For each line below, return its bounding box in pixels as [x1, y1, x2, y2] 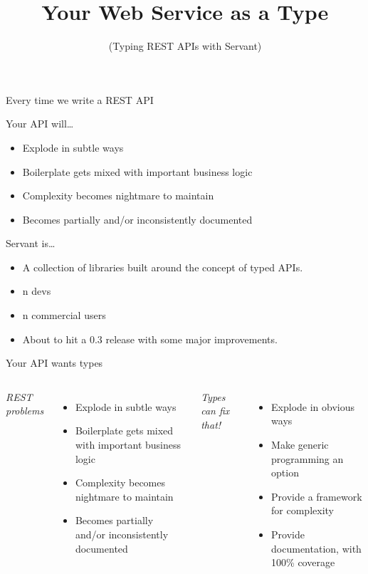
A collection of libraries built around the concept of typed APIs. [22, 259, 303, 274]
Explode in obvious [271, 399, 355, 414]
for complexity [271, 503, 334, 518]
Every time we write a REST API [6, 92, 154, 107]
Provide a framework [271, 489, 362, 503]
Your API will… [6, 116, 74, 131]
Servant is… [6, 236, 56, 251]
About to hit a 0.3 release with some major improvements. [22, 331, 278, 346]
